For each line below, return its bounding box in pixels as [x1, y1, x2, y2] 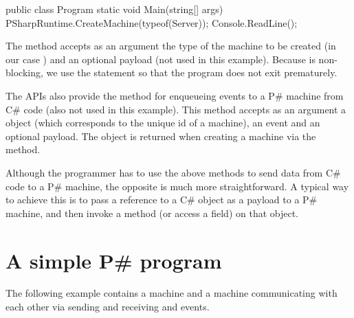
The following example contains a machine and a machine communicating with [5, 286, 338, 300]
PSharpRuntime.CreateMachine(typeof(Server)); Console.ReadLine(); [5, 15, 298, 30]
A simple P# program [5, 246, 222, 274]
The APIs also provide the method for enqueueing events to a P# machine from [5, 88, 344, 102]
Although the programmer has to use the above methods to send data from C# [5, 165, 341, 179]
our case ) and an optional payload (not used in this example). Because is [5, 52, 316, 66]
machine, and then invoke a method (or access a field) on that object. [5, 205, 299, 220]
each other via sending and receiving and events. [5, 299, 210, 314]
